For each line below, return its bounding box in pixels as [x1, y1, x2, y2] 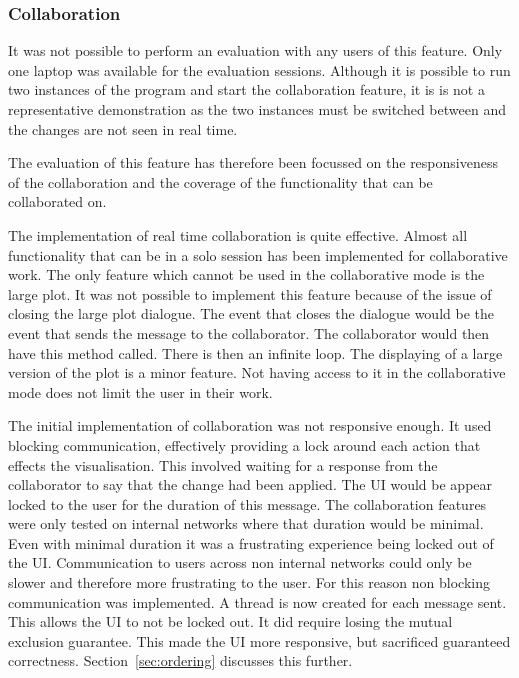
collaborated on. [8, 191, 107, 212]
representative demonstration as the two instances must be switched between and [8, 99, 506, 119]
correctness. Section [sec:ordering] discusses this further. [8, 650, 353, 671]
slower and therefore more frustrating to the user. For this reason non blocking [8, 572, 491, 593]
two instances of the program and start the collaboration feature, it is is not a [8, 79, 485, 100]
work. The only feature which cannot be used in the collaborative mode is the [8, 264, 485, 285]
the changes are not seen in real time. [8, 118, 238, 139]
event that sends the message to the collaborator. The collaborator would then [8, 322, 490, 343]
